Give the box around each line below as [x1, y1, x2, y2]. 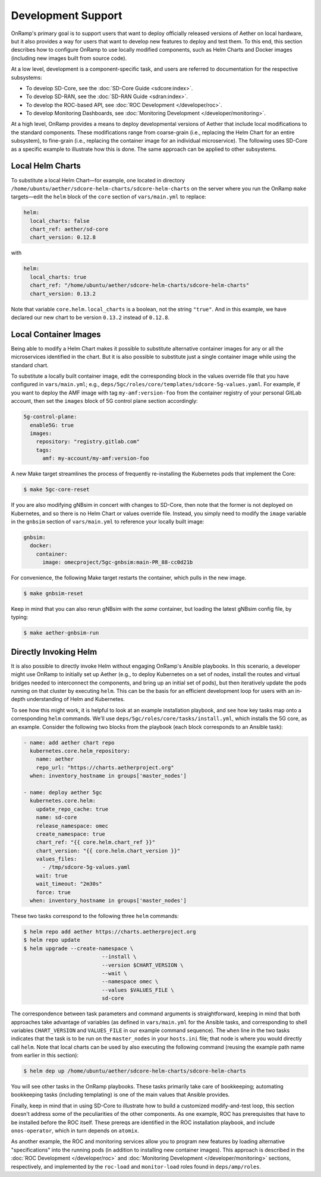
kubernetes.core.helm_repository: [30, 747, 131, 754]
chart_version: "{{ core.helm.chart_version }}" [36, 847, 181, 854]
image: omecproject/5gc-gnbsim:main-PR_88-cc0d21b [42, 559, 193, 566]
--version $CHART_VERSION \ [102, 961, 184, 968]
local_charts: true [30, 273, 87, 280]
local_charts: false [30, 217, 90, 224]
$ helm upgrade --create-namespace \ [23, 945, 134, 952]
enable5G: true [30, 422, 74, 428]
